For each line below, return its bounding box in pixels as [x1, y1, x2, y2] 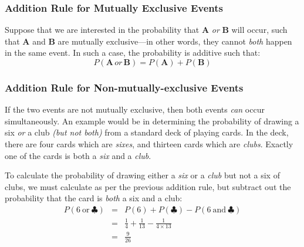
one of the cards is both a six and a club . [5, 149, 151, 161]
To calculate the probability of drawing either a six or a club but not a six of [5, 169, 280, 181]
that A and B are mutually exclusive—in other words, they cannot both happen [5, 35, 292, 47]
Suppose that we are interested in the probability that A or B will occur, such [5, 23, 288, 36]
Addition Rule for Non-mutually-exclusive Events [5, 80, 244, 94]
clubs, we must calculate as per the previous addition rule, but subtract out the [5, 180, 291, 192]
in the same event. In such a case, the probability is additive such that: [5, 46, 261, 59]
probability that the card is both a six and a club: [5, 192, 183, 204]
